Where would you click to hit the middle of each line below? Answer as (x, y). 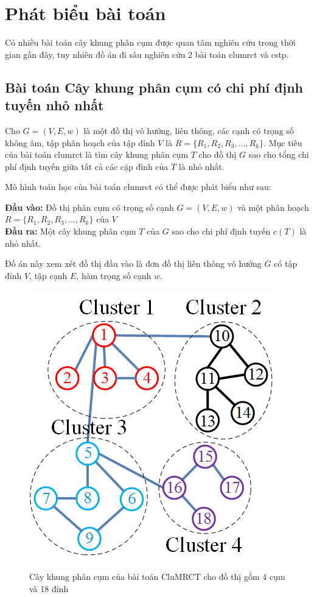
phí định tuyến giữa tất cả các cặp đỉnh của (87, 166)
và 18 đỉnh (49, 588)
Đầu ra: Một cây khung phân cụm (71, 231)
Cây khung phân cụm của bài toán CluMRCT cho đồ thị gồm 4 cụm (157, 577)
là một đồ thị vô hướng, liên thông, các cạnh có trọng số (189, 130)
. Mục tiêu (283, 142)
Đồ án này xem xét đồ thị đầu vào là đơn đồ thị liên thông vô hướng (133, 263)
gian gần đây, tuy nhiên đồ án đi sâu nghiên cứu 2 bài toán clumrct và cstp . (147, 54)
